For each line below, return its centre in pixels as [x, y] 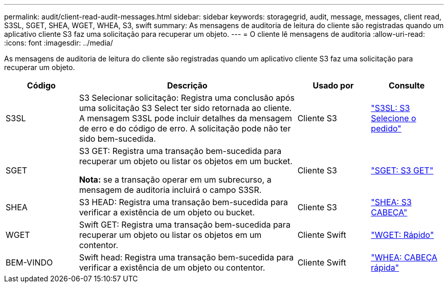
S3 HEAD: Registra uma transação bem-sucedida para [184, 202]
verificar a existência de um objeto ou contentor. [172, 268]
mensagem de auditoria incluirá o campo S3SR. [170, 190]
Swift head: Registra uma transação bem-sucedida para [186, 257]
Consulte [407, 85]
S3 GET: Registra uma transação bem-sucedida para [180, 151]
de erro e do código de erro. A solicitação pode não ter [185, 128]
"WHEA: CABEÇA [404, 257]
